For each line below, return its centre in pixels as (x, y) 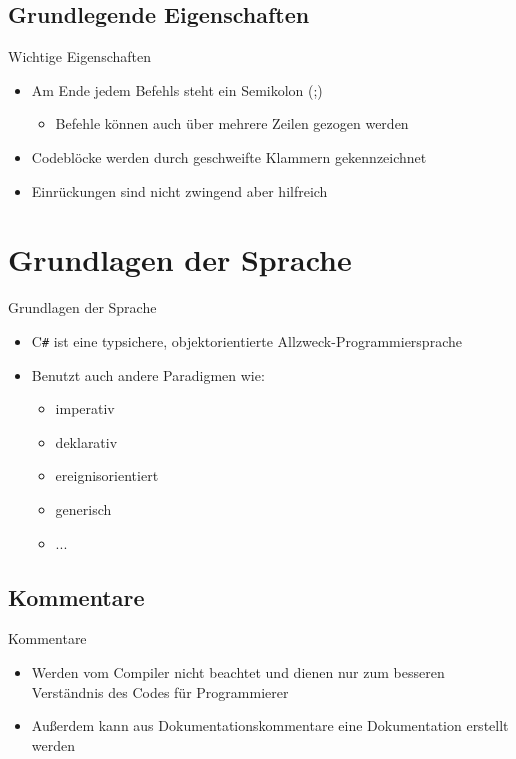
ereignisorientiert (107, 475)
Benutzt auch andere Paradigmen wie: (148, 374)
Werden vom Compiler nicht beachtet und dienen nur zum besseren (238, 671)
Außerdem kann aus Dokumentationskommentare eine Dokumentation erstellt (270, 725)
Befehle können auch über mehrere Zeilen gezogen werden (232, 123)
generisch (83, 508)
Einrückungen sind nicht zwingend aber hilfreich (179, 190)
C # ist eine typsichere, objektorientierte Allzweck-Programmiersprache (246, 340)
